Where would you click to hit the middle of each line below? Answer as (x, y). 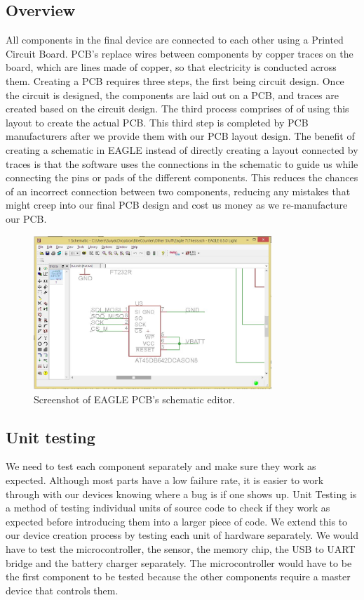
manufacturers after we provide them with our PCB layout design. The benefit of (180, 136)
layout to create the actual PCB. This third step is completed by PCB (157, 122)
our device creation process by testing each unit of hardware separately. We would (182, 535)
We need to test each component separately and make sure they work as (161, 466)
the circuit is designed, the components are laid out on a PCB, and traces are (172, 94)
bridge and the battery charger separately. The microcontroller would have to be (179, 562)
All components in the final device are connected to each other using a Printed (175, 40)
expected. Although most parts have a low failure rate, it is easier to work (165, 480)
